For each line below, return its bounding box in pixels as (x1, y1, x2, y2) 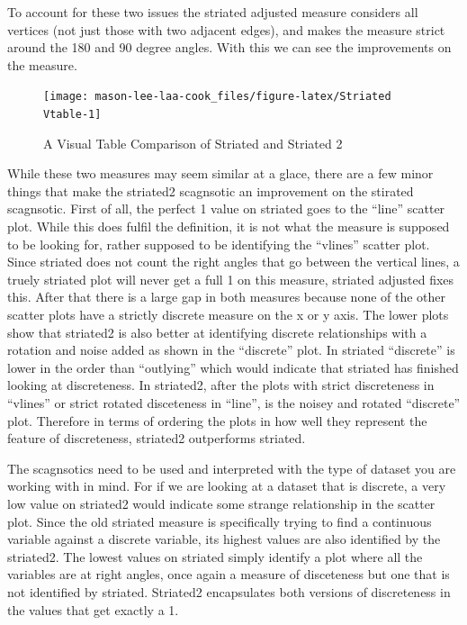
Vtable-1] (43, 108, 102, 122)
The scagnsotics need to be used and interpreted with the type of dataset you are (7, 458, 456, 477)
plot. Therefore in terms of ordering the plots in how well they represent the (7, 411, 427, 430)
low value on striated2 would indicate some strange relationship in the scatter (7, 494, 436, 512)
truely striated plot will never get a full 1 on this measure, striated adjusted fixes (7, 269, 454, 288)
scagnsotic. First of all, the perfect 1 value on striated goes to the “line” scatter (7, 199, 445, 218)
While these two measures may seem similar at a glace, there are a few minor (7, 164, 434, 183)
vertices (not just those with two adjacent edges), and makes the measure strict (7, 20, 445, 39)
